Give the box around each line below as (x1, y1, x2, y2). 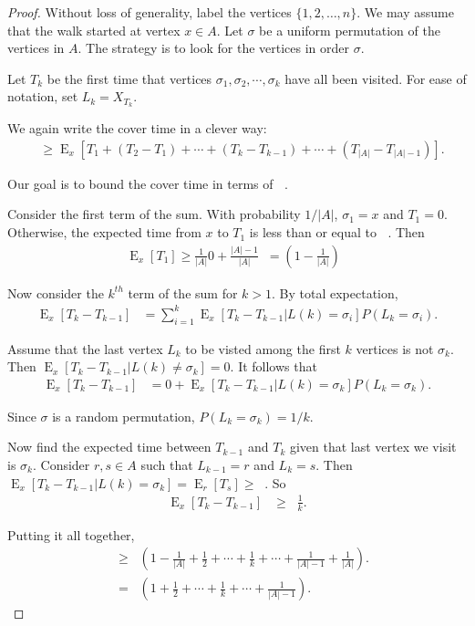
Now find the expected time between (7, 437, 212, 456)
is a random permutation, (52, 406, 195, 425)
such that (140, 455, 193, 474)
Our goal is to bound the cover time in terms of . (7, 173, 288, 193)
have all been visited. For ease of (284, 68, 467, 88)
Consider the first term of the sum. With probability (7, 204, 301, 224)
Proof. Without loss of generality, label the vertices (7, 3, 292, 21)
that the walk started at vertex (7, 20, 181, 39)
